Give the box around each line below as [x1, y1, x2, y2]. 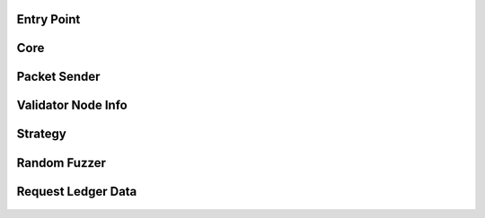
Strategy [16, 126, 66, 142]
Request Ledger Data [16, 184, 137, 199]
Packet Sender [16, 69, 101, 84]
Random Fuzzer [16, 155, 107, 170]
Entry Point [16, 12, 81, 27]
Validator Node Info [16, 98, 128, 113]
